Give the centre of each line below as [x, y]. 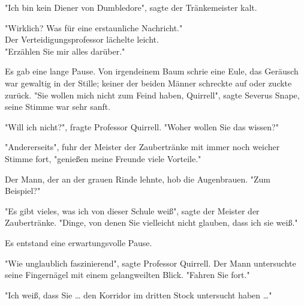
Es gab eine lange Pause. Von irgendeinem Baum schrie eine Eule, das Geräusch [152, 71]
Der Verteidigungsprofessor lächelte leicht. [82, 39]
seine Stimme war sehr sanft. [58, 107]
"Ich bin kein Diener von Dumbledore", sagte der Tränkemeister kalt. [131, 7]
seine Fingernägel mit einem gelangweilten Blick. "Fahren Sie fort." [127, 275]
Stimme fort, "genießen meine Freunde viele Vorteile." [103, 158]
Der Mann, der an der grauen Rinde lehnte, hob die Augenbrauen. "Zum [138, 179]
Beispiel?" [23, 191]
